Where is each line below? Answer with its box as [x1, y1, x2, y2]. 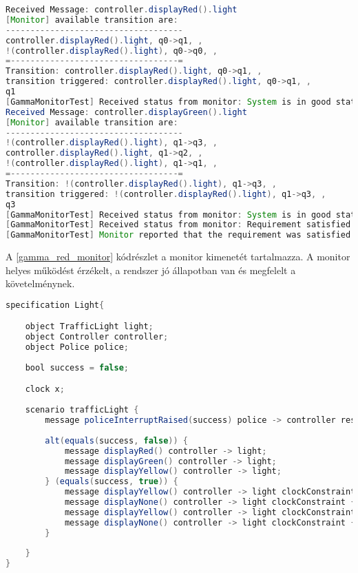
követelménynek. [6, 276, 75, 291]
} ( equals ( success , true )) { [45, 477, 178, 487]
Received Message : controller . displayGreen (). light [6, 107, 247, 117]
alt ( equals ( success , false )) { [45, 435, 188, 446]
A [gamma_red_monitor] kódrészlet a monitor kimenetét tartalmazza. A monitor [6, 249, 350, 264]
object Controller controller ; [25, 332, 169, 342]
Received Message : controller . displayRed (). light [6, 5, 238, 14]
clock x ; [25, 384, 65, 395]
